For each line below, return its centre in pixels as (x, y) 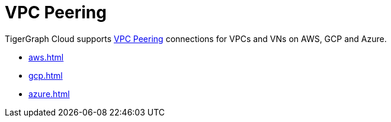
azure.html (49, 94)
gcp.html (46, 75)
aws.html (46, 57)
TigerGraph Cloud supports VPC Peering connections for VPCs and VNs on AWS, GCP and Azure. (196, 38)
